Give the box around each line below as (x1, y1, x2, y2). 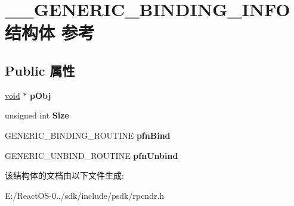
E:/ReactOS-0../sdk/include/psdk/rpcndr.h (5, 189, 165, 201)
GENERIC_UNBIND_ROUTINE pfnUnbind (5, 149, 178, 161)
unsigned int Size (5, 109, 69, 121)
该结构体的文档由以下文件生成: (5, 169, 124, 182)
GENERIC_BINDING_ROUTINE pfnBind (5, 129, 171, 141)
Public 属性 (5, 61, 75, 79)
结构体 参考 (5, 20, 95, 45)
